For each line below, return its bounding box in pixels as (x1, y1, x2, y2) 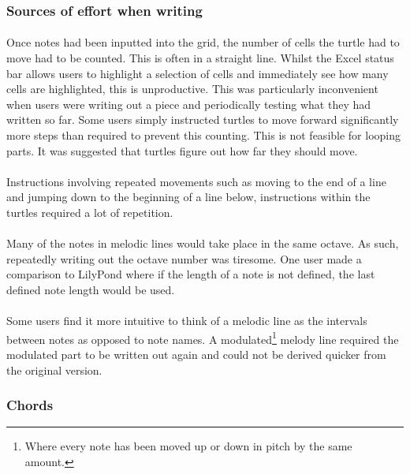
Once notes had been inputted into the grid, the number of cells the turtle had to (6, 34, 400, 50)
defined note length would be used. (6, 281, 175, 297)
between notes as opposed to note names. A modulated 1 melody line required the (6, 328, 399, 347)
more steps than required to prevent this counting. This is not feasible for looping (6, 127, 401, 143)
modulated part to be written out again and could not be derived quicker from (6, 345, 386, 362)
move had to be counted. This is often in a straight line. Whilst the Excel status (6, 50, 394, 66)
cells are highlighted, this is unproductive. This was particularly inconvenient (6, 80, 378, 97)
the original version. (6, 361, 102, 378)
